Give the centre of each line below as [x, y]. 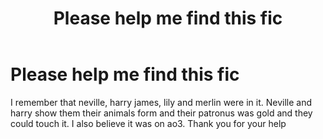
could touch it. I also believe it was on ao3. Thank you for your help [148, 123]
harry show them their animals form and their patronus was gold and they [161, 113]
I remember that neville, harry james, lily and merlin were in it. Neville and [161, 102]
